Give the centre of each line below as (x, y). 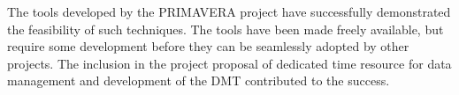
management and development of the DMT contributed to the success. (199, 80)
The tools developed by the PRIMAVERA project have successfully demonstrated (229, 11)
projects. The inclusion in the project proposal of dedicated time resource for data (229, 63)
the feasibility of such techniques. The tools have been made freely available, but (226, 29)
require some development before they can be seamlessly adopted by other (208, 46)
